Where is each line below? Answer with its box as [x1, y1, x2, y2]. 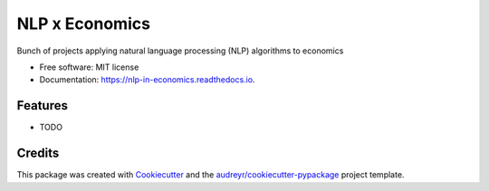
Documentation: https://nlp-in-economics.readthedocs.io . [39, 74, 255, 85]
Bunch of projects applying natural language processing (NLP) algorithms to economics [16, 45, 344, 56]
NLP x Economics [16, 14, 151, 33]
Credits [16, 146, 60, 161]
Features [16, 98, 68, 113]
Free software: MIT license [39, 62, 139, 72]
